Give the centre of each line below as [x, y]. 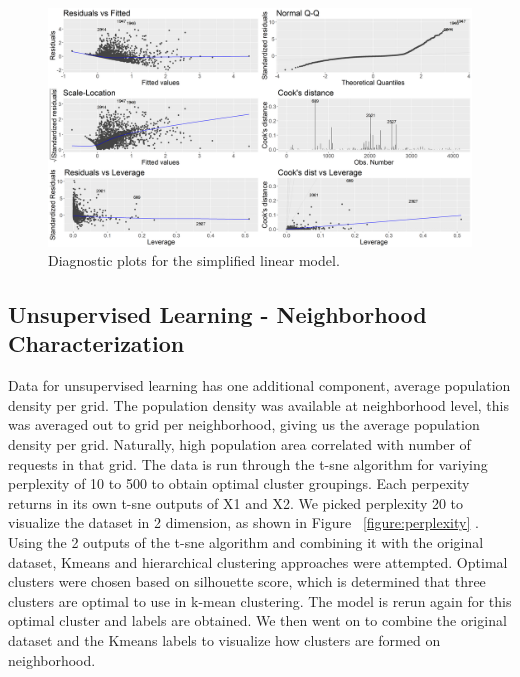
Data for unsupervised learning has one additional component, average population [259, 385]
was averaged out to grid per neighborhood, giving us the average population [244, 424]
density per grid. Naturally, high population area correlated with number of [239, 444]
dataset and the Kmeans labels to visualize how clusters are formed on [224, 640]
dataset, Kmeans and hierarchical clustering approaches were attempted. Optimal [258, 561]
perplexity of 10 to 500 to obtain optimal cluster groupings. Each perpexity [239, 483]
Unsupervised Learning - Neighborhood [217, 314]
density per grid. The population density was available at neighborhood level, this [258, 404]
